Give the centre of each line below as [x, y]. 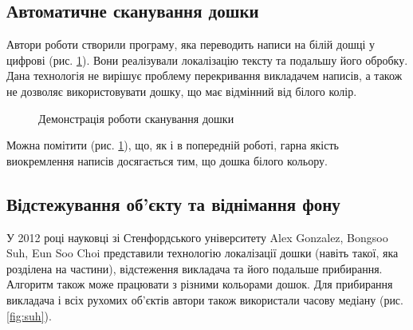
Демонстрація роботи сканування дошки [136, 118]
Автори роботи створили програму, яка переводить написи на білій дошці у [191, 44]
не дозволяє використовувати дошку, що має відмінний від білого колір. [182, 91]
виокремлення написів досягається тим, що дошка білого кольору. [167, 160]
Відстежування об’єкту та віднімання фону [173, 203]
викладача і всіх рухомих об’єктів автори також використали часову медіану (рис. [205, 299]
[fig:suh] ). [29, 315]
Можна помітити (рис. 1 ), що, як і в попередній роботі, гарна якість [173, 145]
